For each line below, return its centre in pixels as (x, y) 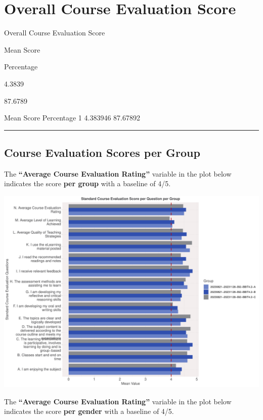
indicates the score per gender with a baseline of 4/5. (89, 411)
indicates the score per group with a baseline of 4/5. (87, 183)
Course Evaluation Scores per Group (102, 153)
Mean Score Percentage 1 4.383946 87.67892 (72, 118)
